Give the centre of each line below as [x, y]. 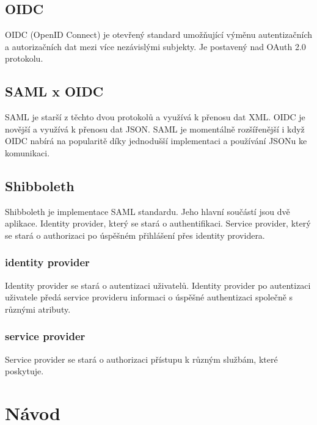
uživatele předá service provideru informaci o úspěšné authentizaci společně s [149, 297]
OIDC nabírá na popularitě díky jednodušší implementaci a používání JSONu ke [156, 141]
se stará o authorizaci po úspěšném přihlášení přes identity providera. [135, 235]
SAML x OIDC [54, 91]
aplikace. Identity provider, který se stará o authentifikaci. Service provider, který [158, 223]
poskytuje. [24, 371]
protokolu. [24, 58]
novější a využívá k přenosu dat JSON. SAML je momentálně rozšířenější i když [155, 129]
